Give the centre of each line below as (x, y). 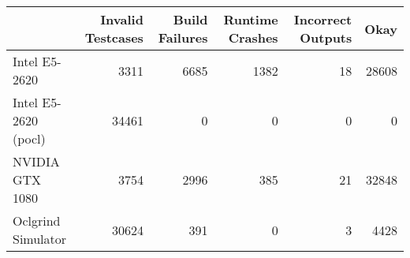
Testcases (114, 37)
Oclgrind (37, 221)
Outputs (326, 37)
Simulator (40, 239)
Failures (183, 37)
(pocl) (29, 138)
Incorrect (323, 19)
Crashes (253, 37)
